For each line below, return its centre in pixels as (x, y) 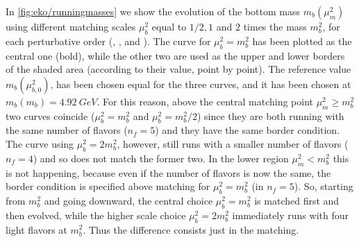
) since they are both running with (270, 115)
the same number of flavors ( (67, 130)
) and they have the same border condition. (248, 130)
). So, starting (324, 186)
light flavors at (36, 229)
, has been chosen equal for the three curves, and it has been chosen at (201, 84)
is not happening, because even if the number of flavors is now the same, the (168, 172)
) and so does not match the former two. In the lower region (161, 158)
